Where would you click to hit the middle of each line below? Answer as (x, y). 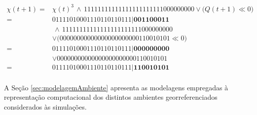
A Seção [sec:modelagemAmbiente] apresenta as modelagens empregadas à (116, 87)
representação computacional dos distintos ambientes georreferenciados (111, 97)
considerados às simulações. (45, 106)
